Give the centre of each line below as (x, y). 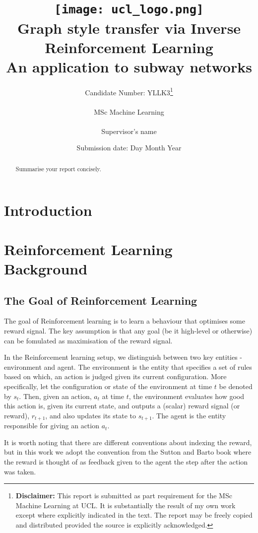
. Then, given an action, (55, 396)
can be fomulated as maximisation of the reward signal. (88, 340)
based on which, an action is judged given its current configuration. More (115, 376)
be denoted (236, 386)
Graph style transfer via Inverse (129, 28)
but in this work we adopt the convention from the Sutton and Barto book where (128, 452)
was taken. (20, 471)
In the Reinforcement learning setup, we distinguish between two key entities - (123, 357)
